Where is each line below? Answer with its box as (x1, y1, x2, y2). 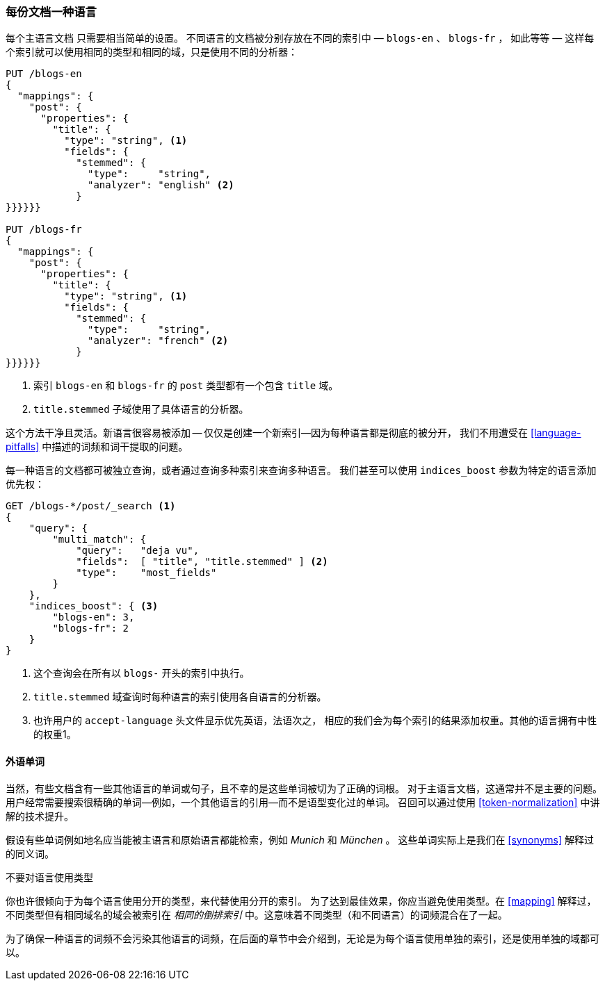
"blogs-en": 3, (52, 611, 135, 623)
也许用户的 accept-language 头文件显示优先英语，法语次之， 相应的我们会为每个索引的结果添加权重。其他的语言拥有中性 (33, 714, 597, 727)
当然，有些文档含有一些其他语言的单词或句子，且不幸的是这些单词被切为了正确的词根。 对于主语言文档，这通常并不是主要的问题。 (6, 782, 602, 794)
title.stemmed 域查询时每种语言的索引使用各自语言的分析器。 (33, 691, 327, 703)
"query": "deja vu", (76, 545, 200, 557)
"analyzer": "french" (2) (88, 335, 229, 347)
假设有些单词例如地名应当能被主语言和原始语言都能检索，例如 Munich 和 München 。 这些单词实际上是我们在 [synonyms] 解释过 (6, 833, 595, 846)
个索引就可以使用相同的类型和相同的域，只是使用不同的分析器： (6, 46, 298, 58)
